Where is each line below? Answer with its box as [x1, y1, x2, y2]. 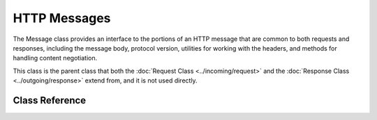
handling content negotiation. [13, 54, 98, 62]
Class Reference [13, 94, 87, 106]
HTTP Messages [13, 10, 111, 26]
